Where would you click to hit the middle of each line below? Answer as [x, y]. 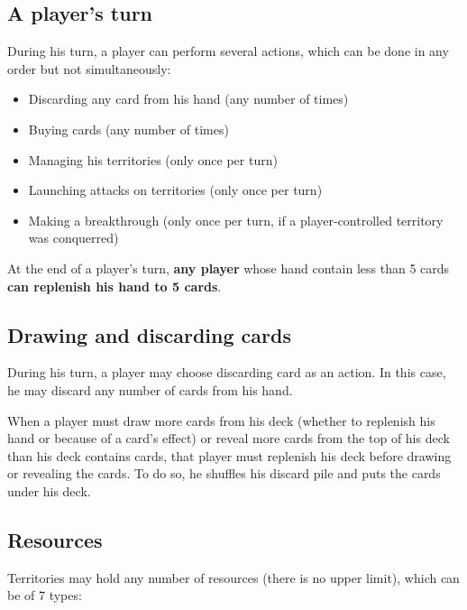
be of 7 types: [45, 595]
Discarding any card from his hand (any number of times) [188, 99]
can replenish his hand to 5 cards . [114, 286]
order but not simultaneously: [89, 68]
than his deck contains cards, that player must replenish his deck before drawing [229, 455]
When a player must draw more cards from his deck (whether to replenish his [221, 420]
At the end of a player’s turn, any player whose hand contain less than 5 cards [229, 268]
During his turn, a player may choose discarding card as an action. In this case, [227, 372]
